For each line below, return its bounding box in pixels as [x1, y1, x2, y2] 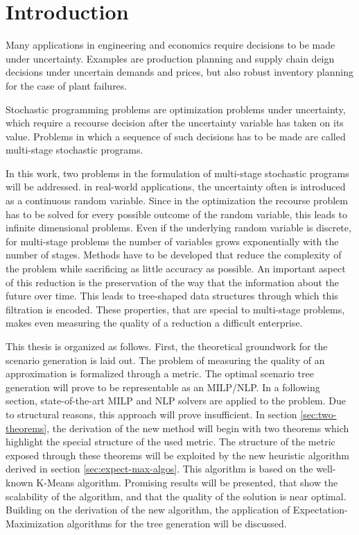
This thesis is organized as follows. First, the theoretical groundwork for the [6, 339, 328, 353]
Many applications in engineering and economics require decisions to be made [6, 38, 335, 52]
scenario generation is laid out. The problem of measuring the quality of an [6, 352, 325, 367]
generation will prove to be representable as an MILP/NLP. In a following [6, 379, 320, 394]
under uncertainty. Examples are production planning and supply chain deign [6, 51, 335, 65]
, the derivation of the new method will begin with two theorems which [46, 420, 349, 435]
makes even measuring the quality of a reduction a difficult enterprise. [6, 315, 303, 330]
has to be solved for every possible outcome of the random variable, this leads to [6, 206, 347, 221]
